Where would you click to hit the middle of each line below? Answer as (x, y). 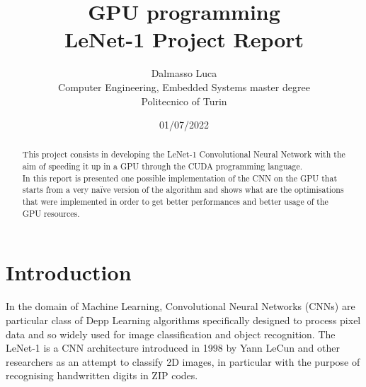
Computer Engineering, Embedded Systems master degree (184, 87)
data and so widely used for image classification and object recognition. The (171, 334)
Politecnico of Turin (184, 101)
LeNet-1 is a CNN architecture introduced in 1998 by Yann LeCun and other (173, 348)
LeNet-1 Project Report (184, 39)
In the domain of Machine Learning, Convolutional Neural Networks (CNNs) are (181, 306)
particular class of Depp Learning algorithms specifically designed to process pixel (183, 320)
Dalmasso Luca (184, 73)
